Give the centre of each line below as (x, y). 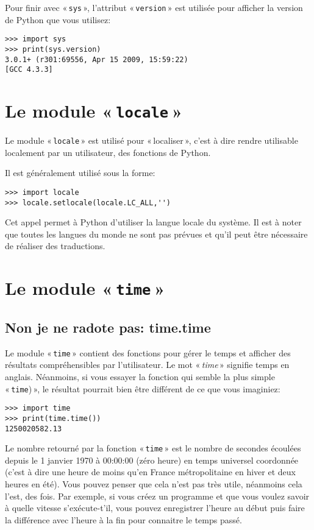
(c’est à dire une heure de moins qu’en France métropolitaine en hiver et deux (150, 472)
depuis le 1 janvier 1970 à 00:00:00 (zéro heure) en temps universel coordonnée (152, 460)
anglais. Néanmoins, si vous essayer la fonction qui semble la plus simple (140, 377)
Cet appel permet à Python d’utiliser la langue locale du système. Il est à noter (153, 222)
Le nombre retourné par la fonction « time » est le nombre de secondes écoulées (153, 448)
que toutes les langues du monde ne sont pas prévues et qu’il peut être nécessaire (156, 234)
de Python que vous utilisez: (58, 19)
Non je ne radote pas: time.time (108, 327)
